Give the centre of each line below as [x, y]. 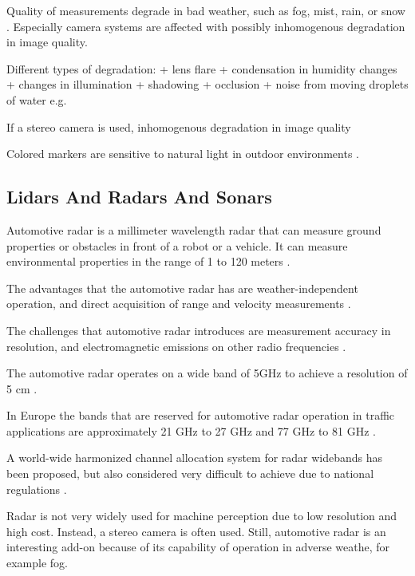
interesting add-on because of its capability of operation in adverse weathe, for [198, 547]
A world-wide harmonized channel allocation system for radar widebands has [195, 458]
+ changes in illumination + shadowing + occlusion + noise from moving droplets [207, 84]
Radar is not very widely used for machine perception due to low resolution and [202, 516]
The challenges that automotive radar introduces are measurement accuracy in [199, 330]
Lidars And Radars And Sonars [139, 197]
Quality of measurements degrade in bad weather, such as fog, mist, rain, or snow [206, 10]
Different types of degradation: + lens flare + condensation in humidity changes [202, 68]
